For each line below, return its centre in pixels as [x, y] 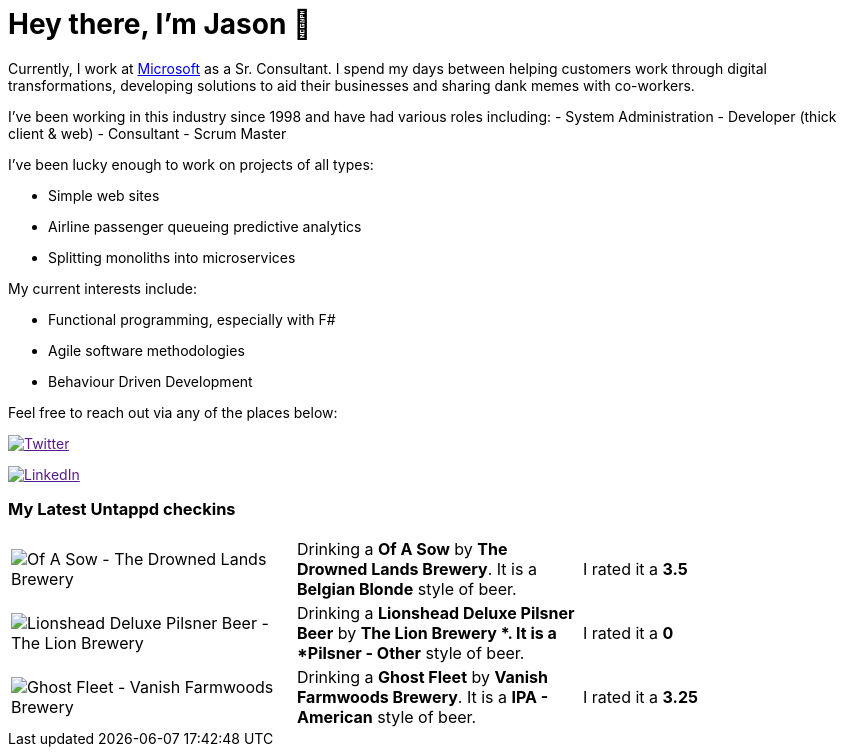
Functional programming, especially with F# [192, 319]
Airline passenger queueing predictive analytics [205, 226]
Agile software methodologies [146, 350]
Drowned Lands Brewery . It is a [416, 568]
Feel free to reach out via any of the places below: [173, 412]
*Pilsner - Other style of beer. [410, 652]
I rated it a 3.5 [635, 568]
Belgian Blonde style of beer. [406, 588]
